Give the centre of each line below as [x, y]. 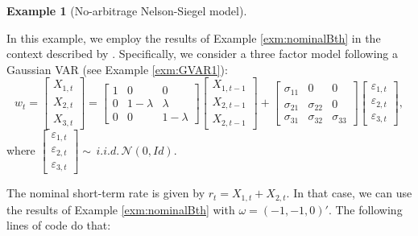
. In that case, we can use [349, 193]
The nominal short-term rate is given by [106, 193]
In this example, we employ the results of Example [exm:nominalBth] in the [194, 37]
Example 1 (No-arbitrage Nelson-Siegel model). [127, 10]
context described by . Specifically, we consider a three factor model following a [203, 54]
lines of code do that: [59, 225]
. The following [365, 209]
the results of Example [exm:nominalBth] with [121, 209]
